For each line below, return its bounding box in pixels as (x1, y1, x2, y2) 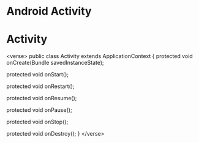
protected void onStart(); (6, 71, 69, 78)
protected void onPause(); (6, 106, 72, 114)
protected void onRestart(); (6, 82, 75, 90)
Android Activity (6, 4, 92, 18)
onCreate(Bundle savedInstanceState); (6, 59, 104, 67)
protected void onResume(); (6, 95, 77, 102)
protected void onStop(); (6, 118, 69, 126)
